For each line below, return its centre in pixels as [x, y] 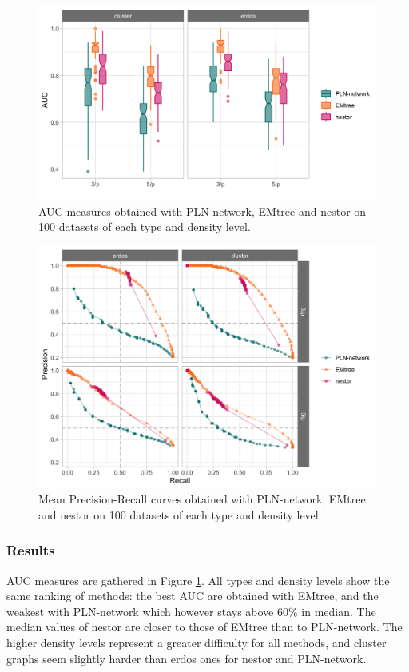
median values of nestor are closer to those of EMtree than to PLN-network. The [204, 627]
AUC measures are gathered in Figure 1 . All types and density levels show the [198, 580]
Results [31, 550]
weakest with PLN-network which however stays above [140, 611]
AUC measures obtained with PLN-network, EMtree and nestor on [203, 211]
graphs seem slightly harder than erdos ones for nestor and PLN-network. [187, 658]
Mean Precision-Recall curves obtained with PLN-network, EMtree [202, 499]
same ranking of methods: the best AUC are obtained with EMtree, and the [193, 596]
